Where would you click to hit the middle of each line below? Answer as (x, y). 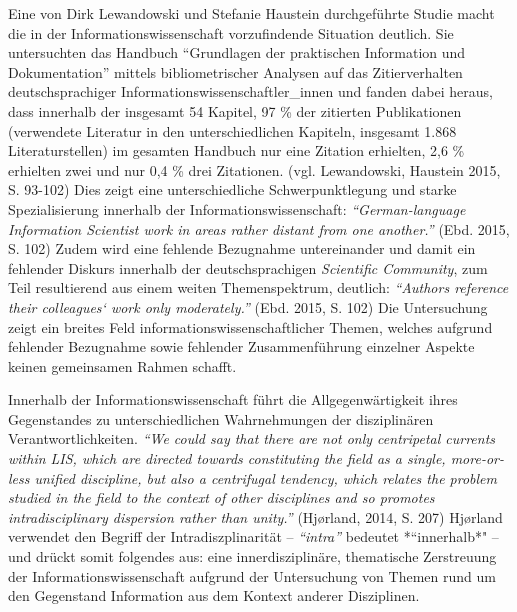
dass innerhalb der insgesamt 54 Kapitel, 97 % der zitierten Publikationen (235, 110)
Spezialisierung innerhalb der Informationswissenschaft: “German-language (237, 208)
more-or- (477, 458)
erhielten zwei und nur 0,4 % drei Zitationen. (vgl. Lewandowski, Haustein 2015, (254, 169)
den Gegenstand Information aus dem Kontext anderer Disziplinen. (214, 595)
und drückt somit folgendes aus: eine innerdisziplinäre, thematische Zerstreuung (252, 556)
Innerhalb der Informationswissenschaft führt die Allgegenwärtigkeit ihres (233, 399)
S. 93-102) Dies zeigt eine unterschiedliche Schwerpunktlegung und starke (232, 189)
